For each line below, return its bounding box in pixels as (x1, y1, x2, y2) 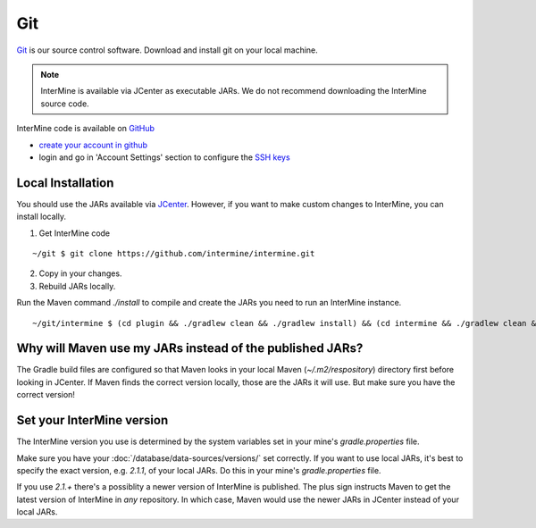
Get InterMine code (38, 228, 111, 239)
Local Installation (16, 175, 114, 190)
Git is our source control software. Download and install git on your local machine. (16, 45, 319, 55)
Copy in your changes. (38, 268, 122, 279)
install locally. (16, 211, 67, 222)
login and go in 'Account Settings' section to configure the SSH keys (38, 152, 290, 163)
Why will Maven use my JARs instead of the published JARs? (16, 340, 364, 356)
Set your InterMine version (16, 413, 169, 428)
